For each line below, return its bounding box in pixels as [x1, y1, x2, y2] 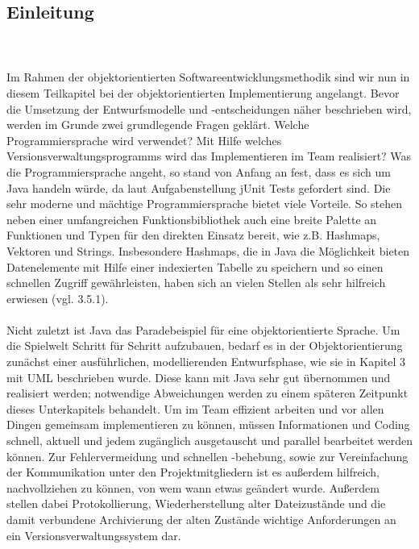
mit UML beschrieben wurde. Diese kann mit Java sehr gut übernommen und [6, 368, 391, 385]
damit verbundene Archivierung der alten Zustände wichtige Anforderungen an [6, 511, 396, 528]
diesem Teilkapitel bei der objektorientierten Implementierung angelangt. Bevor [6, 84, 400, 101]
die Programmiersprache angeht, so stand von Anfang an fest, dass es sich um [6, 163, 391, 180]
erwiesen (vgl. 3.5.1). [6, 289, 109, 306]
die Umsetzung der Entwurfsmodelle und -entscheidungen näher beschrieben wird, [6, 100, 412, 117]
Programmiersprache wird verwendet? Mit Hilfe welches [6, 131, 282, 148]
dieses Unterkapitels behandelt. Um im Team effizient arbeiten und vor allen [6, 400, 384, 417]
